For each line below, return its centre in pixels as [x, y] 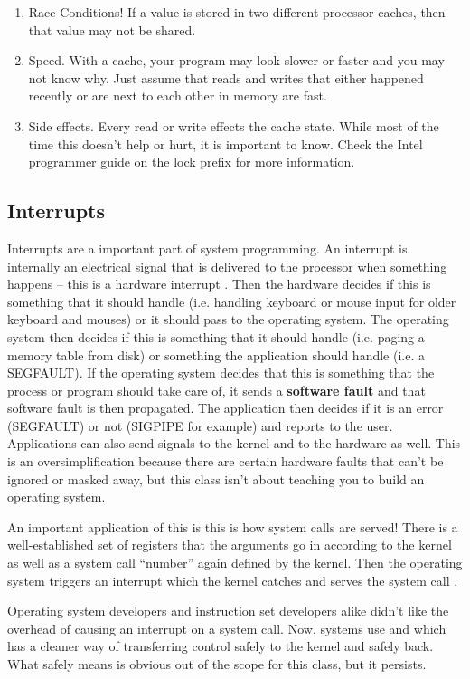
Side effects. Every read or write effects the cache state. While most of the [234, 125]
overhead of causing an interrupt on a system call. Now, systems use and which [227, 628]
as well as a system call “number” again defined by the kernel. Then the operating [235, 563]
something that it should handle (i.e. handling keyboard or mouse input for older [232, 301]
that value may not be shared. [112, 29]
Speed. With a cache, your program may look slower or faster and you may [236, 60]
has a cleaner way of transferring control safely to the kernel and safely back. [221, 646]
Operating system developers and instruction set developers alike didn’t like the [228, 611]
